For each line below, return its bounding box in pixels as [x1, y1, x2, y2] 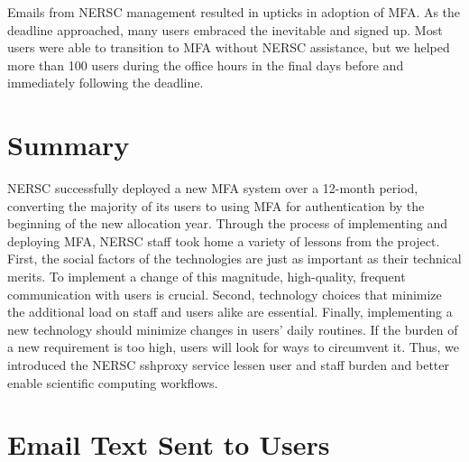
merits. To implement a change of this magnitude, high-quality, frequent [7, 267, 406, 286]
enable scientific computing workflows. [7, 373, 218, 392]
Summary [7, 126, 130, 163]
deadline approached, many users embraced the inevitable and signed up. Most [7, 20, 443, 39]
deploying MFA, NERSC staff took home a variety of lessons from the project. [7, 231, 440, 250]
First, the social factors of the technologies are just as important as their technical [7, 249, 462, 268]
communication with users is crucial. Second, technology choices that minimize [7, 284, 442, 303]
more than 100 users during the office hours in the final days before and [7, 55, 404, 74]
